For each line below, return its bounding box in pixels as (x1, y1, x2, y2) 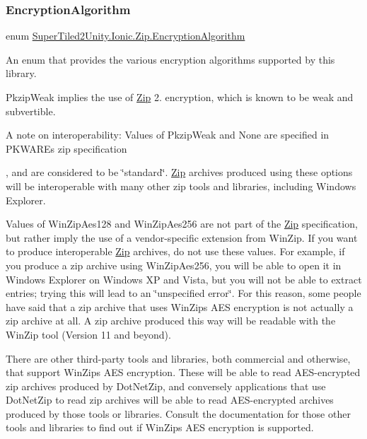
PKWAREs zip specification (6, 141, 127, 156)
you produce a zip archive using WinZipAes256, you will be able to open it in (6, 257, 342, 272)
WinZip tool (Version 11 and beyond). (6, 327, 171, 341)
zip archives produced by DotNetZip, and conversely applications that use (6, 378, 326, 393)
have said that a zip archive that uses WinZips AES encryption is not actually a (6, 299, 354, 314)
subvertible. (6, 103, 56, 118)
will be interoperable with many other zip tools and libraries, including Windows (6, 178, 356, 193)
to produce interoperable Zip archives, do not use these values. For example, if (6, 244, 345, 259)
